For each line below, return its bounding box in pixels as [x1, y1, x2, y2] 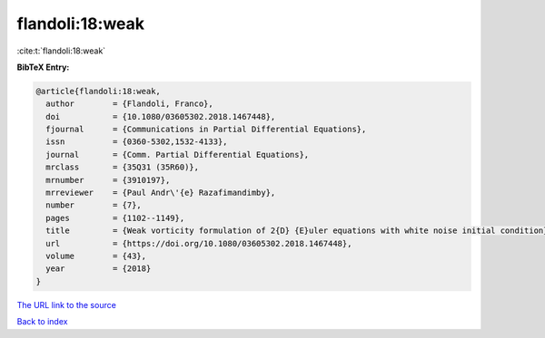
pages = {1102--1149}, [45, 213, 185, 223]
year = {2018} [45, 264, 152, 274]
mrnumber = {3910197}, [45, 175, 171, 185]
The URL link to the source [16, 299, 117, 310]
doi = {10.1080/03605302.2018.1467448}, [45, 111, 276, 121]
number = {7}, [45, 200, 143, 210]
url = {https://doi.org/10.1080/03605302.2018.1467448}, [45, 238, 352, 248]
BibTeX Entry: [16, 62, 70, 72]
